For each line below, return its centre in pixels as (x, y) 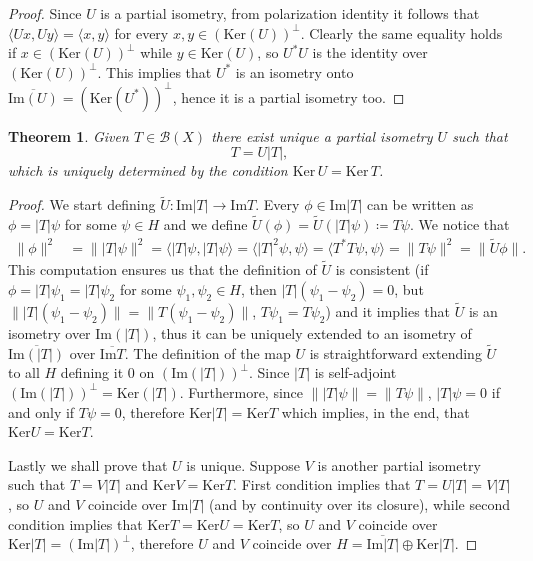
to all (24, 372)
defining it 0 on (107, 372)
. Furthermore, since (241, 391)
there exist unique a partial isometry (322, 135)
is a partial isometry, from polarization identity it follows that (290, 13)
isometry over (49, 332)
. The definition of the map (207, 352)
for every (141, 32)
